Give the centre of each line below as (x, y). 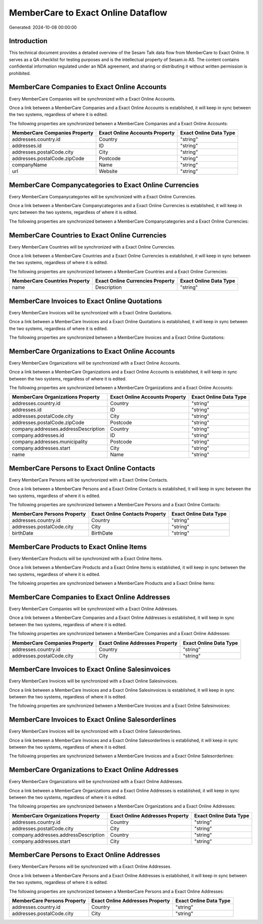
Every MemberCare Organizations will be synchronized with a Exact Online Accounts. (95, 363)
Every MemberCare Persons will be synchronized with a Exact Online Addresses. (90, 866)
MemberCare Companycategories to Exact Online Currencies (104, 185)
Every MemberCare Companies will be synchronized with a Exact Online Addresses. (94, 609)
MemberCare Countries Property (51, 281)
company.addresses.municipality (50, 442)
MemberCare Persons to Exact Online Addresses (85, 855)
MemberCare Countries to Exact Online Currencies (88, 235)
